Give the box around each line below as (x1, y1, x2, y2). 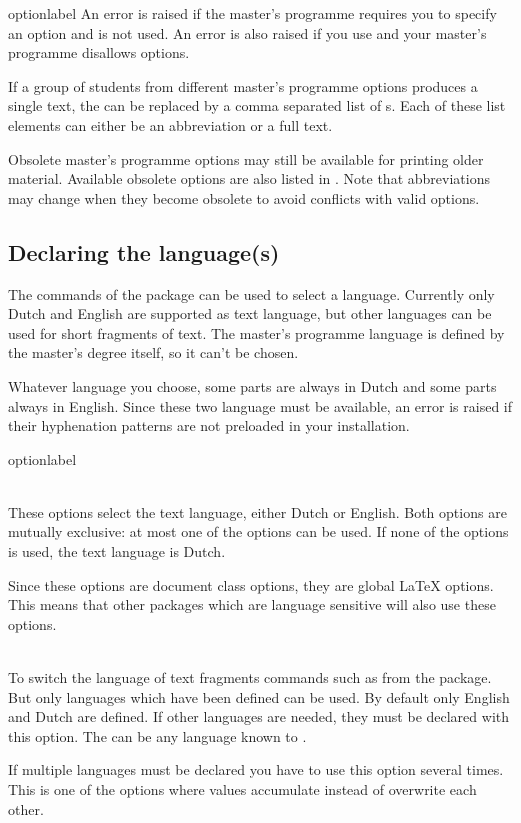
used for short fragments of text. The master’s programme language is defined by (8, 322, 505, 343)
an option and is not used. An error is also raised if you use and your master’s (8, 22, 487, 43)
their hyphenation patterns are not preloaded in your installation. (8, 415, 410, 436)
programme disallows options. (8, 42, 190, 63)
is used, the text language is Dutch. (8, 541, 226, 562)
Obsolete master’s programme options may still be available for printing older (8, 148, 484, 169)
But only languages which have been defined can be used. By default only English (8, 686, 510, 707)
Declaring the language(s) (8, 236, 280, 267)
